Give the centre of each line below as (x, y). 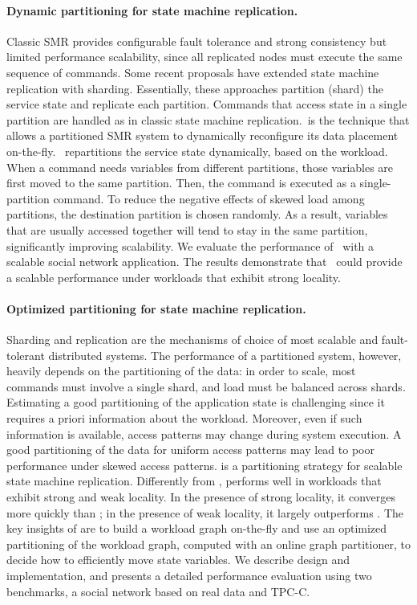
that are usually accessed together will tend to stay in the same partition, (187, 229)
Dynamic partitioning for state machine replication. (152, 10)
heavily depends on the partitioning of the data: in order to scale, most (181, 371)
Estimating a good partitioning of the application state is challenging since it (196, 402)
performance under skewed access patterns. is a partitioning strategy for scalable (204, 465)
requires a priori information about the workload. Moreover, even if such (184, 418)
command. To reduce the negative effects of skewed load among (209, 198)
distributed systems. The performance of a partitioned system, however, (225, 355)
